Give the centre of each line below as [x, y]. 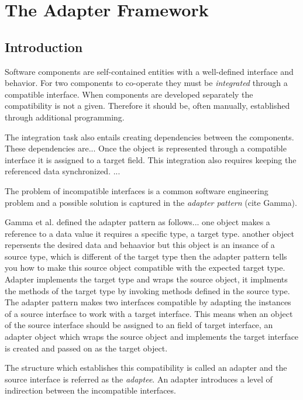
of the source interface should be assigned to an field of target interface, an [139, 325]
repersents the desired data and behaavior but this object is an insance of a [140, 245]
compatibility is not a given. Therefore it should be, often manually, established [147, 106]
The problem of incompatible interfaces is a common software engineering [137, 190]
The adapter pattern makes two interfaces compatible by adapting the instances [148, 302]
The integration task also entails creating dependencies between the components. [149, 137]
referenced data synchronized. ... [63, 171]
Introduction [44, 46]
